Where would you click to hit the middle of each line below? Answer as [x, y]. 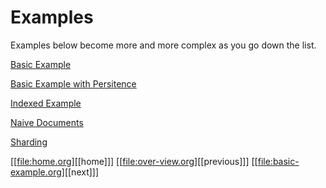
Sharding [29, 142]
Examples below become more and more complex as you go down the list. [163, 45]
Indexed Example [46, 103]
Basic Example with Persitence [73, 83]
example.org [36, 172]
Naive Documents [47, 122]
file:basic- [278, 161]
